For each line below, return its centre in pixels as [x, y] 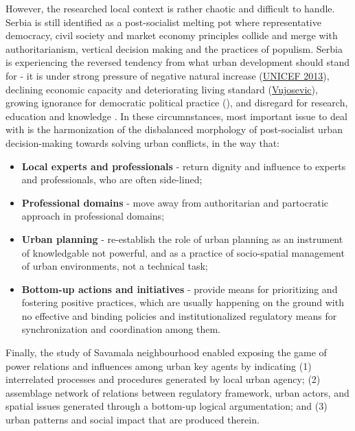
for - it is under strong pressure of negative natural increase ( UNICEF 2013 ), [168, 75]
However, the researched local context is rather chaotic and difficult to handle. [170, 8]
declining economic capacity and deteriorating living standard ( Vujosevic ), [162, 89]
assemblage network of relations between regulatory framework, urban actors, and [177, 392]
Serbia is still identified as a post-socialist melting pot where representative [163, 22]
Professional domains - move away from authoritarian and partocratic [175, 202]
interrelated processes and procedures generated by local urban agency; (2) [163, 379]
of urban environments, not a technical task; [115, 266]
